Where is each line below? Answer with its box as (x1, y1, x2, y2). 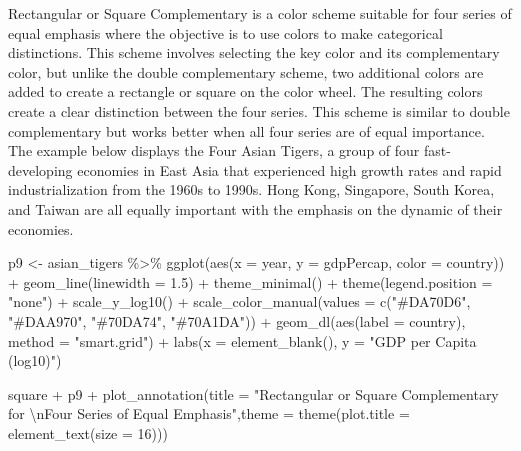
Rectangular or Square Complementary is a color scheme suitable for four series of (8, 3, 512, 23)
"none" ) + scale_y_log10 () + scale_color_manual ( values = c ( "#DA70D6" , (8, 291, 471, 312)
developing (8, 159, 73, 180)
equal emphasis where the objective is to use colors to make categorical (8, 22, 443, 43)
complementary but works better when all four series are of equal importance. (8, 120, 485, 141)
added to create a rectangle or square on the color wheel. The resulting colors (8, 81, 483, 102)
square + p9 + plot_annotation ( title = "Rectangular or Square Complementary (8, 383, 499, 404)
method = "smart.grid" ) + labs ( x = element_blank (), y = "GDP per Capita (8, 330, 477, 351)
